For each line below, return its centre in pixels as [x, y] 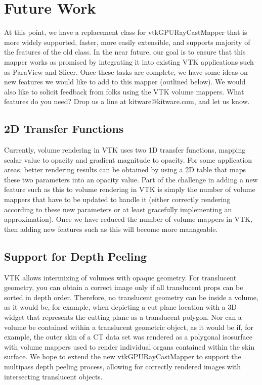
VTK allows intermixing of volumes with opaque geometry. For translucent [120, 277]
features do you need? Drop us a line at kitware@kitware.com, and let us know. [127, 101]
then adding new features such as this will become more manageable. [111, 229]
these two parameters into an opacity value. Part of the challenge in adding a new [131, 179]
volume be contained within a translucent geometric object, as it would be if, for [129, 327]
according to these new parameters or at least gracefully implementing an [118, 209]
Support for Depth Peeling [75, 256]
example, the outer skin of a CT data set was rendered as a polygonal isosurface [128, 337]
